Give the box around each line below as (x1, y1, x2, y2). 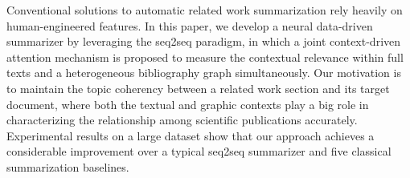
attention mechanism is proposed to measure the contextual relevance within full (6, 48, 404, 65)
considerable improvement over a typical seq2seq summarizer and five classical (6, 143, 392, 160)
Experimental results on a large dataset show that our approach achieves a (6, 127, 375, 144)
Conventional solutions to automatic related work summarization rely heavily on (6, 2, 403, 18)
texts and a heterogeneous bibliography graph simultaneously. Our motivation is (6, 64, 401, 81)
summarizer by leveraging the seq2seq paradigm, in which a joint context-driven (6, 33, 401, 50)
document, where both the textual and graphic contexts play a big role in (6, 95, 369, 112)
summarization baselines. (6, 158, 129, 175)
